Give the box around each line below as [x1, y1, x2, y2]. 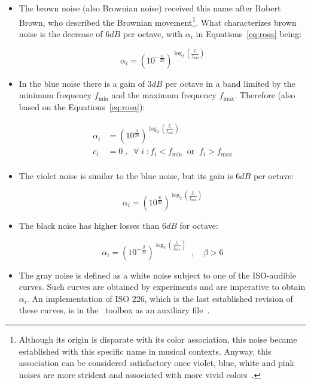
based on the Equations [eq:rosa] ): [19, 101, 145, 113]
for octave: [179, 219, 218, 231]
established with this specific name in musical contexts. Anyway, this [19, 344, 272, 357]
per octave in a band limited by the [165, 77, 295, 89]
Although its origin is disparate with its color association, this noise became [19, 333, 297, 346]
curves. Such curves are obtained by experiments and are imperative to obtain [19, 280, 306, 293]
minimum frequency [19, 89, 92, 101]
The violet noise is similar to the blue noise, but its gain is [19, 169, 233, 182]
